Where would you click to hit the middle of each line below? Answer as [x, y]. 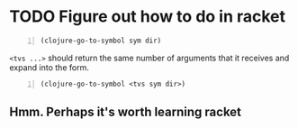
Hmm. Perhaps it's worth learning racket [125, 112]
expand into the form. [50, 67]
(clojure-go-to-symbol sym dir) [101, 41]
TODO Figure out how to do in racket [148, 17]
